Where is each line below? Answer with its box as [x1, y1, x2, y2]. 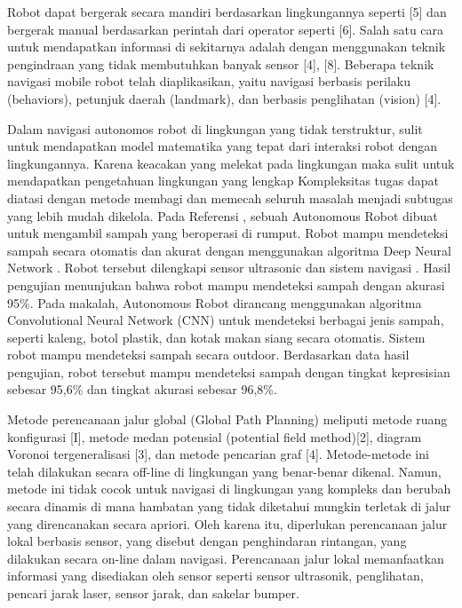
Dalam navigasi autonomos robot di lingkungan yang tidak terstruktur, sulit [7, 119, 423, 138]
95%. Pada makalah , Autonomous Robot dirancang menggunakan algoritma [7, 293, 422, 312]
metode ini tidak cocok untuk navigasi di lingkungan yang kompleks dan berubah [7, 479, 451, 498]
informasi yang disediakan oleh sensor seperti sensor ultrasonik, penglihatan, [7, 566, 424, 585]
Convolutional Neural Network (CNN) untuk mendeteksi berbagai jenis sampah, [7, 311, 444, 329]
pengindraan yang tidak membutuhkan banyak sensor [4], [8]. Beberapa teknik [7, 54, 434, 73]
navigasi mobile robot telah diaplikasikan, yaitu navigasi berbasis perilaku [7, 72, 411, 91]
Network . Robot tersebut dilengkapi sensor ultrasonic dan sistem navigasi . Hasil [7, 258, 451, 277]
